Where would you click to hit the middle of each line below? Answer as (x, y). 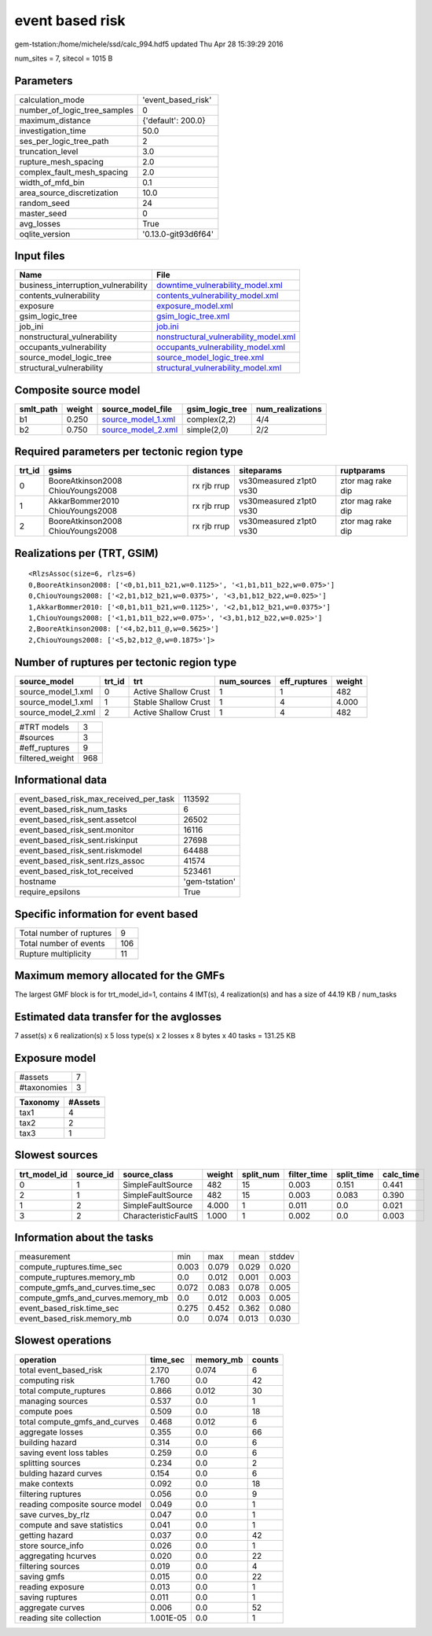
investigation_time (53, 131)
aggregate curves (52, 1607)
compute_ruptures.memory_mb (77, 1277)
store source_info (51, 1546)
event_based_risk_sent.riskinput (79, 840)
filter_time (308, 1174)
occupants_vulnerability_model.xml (221, 348)
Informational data (61, 780)
